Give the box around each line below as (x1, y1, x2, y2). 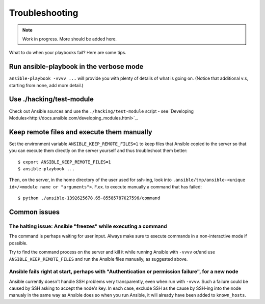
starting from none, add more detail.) (9, 82, 83, 88)
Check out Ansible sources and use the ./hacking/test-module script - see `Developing (9, 108, 194, 114)
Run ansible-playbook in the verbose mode (9, 62, 144, 71)
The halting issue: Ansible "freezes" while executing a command (9, 223, 167, 230)
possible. (9, 240, 28, 246)
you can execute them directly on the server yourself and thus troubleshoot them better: (9, 148, 187, 153)
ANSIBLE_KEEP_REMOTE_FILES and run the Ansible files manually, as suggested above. (9, 256, 188, 262)
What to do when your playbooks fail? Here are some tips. (9, 50, 127, 56)
